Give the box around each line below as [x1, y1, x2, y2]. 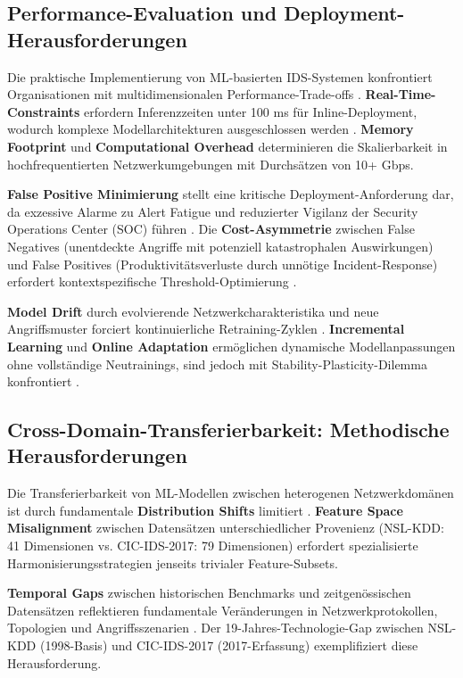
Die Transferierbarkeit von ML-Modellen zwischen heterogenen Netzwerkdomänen [7, 484, 454, 502]
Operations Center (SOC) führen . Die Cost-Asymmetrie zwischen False [7, 219, 415, 238]
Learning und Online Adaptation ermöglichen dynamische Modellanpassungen [7, 336, 456, 355]
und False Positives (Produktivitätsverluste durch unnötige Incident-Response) [7, 254, 438, 273]
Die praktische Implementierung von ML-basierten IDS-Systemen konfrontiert [7, 67, 433, 86]
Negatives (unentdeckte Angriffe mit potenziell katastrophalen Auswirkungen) [7, 236, 434, 255]
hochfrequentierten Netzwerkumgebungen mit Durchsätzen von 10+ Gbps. [7, 154, 414, 173]
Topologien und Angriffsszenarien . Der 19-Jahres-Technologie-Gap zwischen [7, 618, 424, 637]
